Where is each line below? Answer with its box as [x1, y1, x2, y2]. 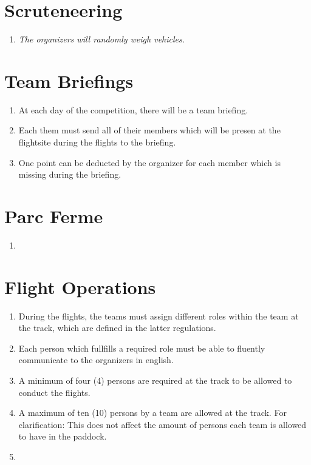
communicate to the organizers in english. [18, 353, 174, 366]
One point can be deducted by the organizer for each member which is [18, 156, 281, 169]
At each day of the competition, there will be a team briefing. [18, 103, 248, 116]
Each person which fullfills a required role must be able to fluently [18, 341, 265, 354]
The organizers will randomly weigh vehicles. [18, 33, 185, 45]
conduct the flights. [18, 386, 91, 398]
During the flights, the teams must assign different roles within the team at [18, 309, 299, 322]
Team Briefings [4, 68, 134, 93]
